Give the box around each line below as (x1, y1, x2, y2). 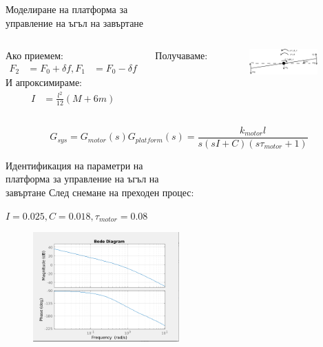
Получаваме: (155, 48, 208, 63)
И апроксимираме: (6, 75, 82, 90)
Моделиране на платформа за (6, 2, 128, 16)
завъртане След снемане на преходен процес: (6, 185, 194, 200)
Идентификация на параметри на (6, 158, 143, 172)
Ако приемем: (6, 48, 63, 63)
